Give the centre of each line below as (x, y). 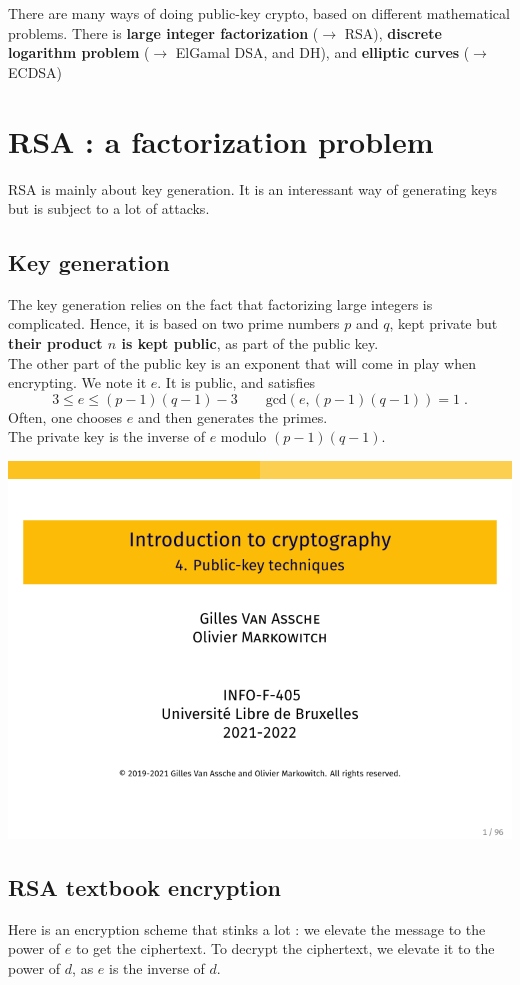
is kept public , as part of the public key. (250, 343)
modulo (243, 436)
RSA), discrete (393, 32)
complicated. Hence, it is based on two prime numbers (174, 323)
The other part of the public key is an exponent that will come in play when (242, 362)
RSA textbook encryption (145, 887)
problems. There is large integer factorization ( (163, 32)
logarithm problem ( (79, 52)
